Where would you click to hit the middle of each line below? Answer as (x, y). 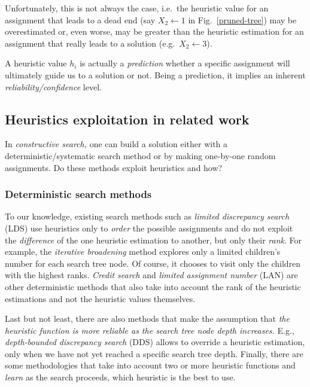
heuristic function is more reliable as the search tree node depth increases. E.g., (150, 330)
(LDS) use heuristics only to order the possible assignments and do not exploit (149, 228)
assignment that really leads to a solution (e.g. (90, 43)
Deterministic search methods (78, 194)
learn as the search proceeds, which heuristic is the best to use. (120, 377)
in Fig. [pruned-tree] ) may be (242, 19)
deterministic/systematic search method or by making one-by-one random (140, 155)
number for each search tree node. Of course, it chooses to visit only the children (153, 263)
